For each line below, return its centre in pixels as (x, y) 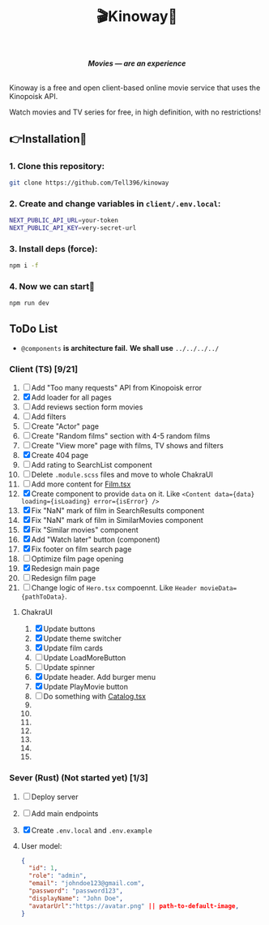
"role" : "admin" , (58, 876)
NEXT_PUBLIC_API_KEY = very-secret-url (73, 228)
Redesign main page (66, 568)
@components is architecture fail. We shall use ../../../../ (120, 348)
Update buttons (69, 629)
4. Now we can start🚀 (52, 286)
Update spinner (69, 668)
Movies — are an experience (137, 63)
